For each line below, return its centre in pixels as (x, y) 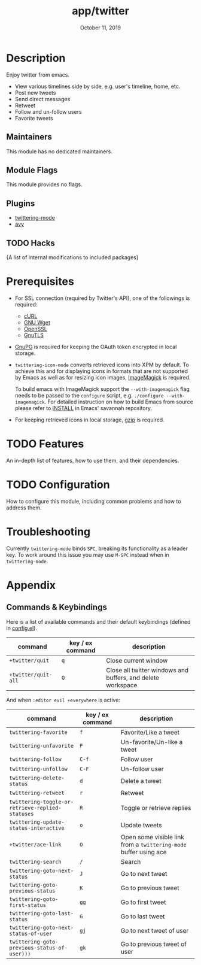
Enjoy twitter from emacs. (38, 75)
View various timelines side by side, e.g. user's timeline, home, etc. (98, 86)
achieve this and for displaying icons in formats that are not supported (101, 371)
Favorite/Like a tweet (150, 732)
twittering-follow (35, 759)
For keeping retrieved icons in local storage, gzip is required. (89, 420)
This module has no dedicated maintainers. (59, 151)
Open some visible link (152, 837)
